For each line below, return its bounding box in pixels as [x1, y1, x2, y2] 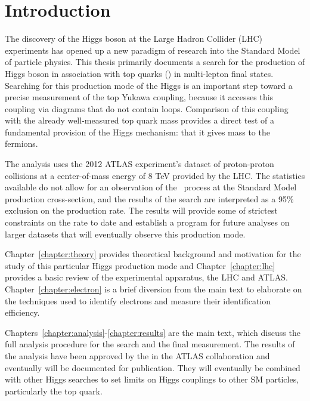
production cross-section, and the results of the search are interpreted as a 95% [5, 192, 294, 205]
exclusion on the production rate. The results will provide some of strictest [5, 204, 278, 217]
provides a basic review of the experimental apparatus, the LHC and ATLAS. [5, 271, 288, 283]
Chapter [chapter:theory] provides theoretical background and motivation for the [5, 248, 301, 260]
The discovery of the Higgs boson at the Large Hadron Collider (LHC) [5, 32, 263, 45]
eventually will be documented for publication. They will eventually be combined [5, 361, 300, 374]
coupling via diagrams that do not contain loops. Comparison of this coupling [5, 102, 289, 115]
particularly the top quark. [5, 384, 103, 397]
